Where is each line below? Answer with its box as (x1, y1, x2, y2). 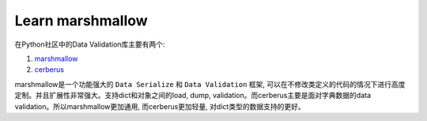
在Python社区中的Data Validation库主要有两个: (14, 40, 165, 49)
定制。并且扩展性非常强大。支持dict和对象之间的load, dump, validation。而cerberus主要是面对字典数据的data (14, 91, 372, 100)
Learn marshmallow (14, 12, 148, 29)
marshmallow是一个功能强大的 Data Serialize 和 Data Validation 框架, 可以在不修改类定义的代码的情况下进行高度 (14, 79, 406, 89)
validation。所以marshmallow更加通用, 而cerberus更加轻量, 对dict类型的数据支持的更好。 (14, 101, 305, 111)
